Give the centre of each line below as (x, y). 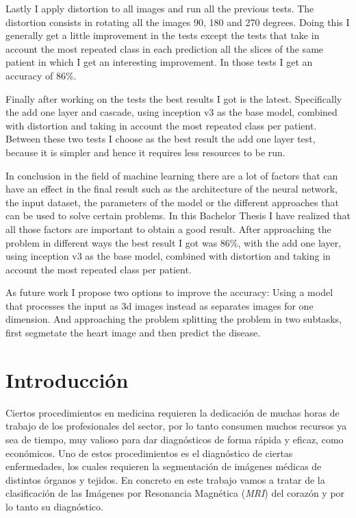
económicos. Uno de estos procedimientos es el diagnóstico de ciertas (149, 453)
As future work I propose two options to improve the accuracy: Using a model (169, 292)
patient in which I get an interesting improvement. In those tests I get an (159, 62)
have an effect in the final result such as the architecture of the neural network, (171, 189)
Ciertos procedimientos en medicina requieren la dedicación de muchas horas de (173, 412)
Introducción (67, 379)
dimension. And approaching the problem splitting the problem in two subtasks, (174, 319)
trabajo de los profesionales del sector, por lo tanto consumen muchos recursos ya (176, 426)
